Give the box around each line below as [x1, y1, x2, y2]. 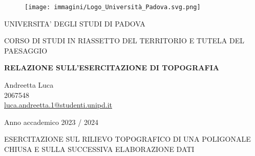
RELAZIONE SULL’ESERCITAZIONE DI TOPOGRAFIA [4, 62, 219, 73]
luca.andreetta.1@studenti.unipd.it [4, 99, 112, 110]
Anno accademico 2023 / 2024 [4, 116, 98, 127]
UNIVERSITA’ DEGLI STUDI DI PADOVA [4, 18, 145, 29]
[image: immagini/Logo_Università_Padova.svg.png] [25, 4, 201, 11]
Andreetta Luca [4, 80, 54, 90]
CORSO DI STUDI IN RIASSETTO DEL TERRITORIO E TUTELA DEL [4, 35, 244, 46]
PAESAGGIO [4, 45, 48, 56]
